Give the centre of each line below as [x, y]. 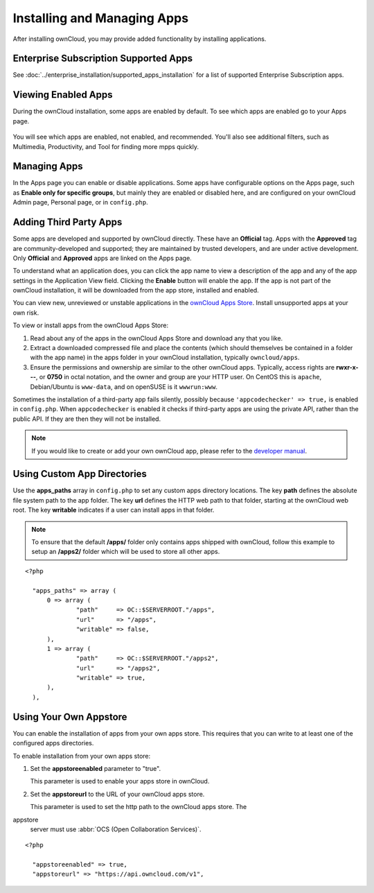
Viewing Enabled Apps [63, 95]
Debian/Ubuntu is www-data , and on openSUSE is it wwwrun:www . [124, 387]
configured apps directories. [53, 743]
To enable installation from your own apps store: [82, 756]
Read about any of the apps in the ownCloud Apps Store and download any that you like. [157, 338]
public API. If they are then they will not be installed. [87, 419]
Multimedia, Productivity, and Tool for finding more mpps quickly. [106, 146]
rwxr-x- [348, 367]
